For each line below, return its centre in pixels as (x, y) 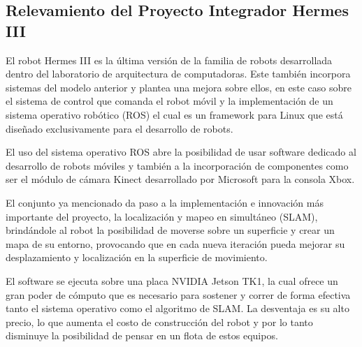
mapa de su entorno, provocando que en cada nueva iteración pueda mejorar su (175, 243)
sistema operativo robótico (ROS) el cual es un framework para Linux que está (174, 114)
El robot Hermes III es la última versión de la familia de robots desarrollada (169, 60)
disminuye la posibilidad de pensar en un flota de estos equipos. (142, 335)
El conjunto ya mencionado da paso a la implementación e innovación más (165, 202)
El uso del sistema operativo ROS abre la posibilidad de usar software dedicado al (181, 152)
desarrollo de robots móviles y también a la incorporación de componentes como (177, 165)
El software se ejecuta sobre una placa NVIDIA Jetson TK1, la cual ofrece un (172, 280)
